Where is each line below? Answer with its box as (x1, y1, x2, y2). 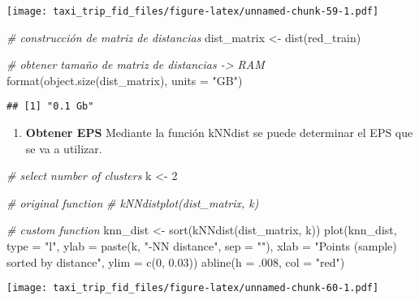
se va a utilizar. (25, 139, 102, 156)
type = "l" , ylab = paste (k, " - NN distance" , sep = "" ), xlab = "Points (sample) (6, 238, 397, 255)
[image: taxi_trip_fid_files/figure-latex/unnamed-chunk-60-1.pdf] (6, 282, 379, 294)
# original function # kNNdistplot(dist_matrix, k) (6, 194, 259, 211)
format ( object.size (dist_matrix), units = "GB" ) (6, 71, 243, 88)
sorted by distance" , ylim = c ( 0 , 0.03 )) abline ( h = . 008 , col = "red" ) (6, 253, 345, 270)
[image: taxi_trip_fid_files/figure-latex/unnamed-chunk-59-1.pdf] (6, 6, 379, 17)
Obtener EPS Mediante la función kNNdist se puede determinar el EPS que (25, 124, 413, 141)
